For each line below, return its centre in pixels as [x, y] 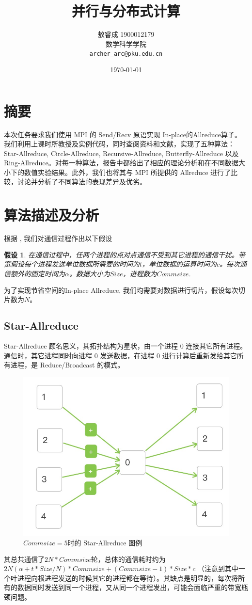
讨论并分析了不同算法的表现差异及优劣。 [82, 182]
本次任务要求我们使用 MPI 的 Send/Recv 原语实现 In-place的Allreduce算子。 [123, 134]
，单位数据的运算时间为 [180, 264]
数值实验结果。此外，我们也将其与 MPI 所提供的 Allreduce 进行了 [127, 172]
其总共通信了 [24, 559]
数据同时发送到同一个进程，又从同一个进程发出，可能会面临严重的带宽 [129, 587]
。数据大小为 [89, 273]
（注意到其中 [218, 568]
